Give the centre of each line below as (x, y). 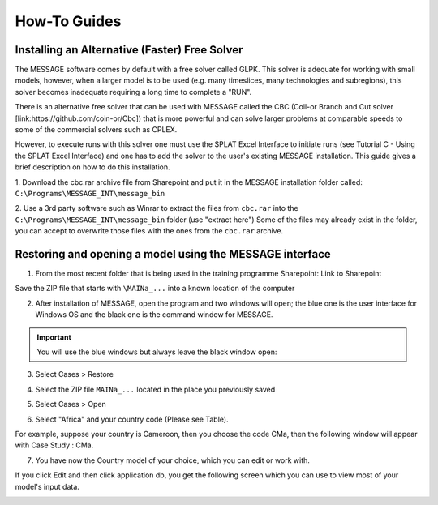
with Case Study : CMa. (54, 445)
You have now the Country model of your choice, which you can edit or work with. (172, 460)
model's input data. (47, 486)
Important (54, 337)
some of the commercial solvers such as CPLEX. (96, 130)
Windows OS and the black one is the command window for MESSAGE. (154, 315)
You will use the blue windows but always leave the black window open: (157, 352)
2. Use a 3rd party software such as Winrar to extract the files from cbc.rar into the (157, 208)
